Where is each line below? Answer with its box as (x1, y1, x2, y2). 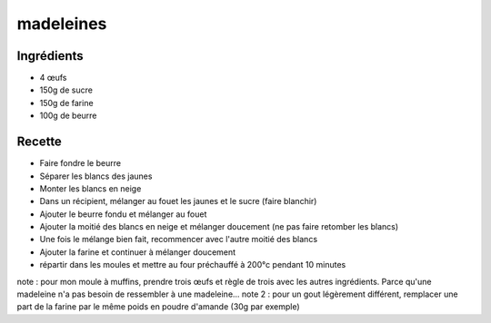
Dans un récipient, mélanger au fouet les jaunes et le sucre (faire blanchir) (39, 196, 317, 207)
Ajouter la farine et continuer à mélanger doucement (39, 246, 236, 258)
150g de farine (39, 97, 95, 108)
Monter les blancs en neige (39, 182, 142, 194)
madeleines (16, 14, 107, 34)
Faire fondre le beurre (39, 158, 122, 169)
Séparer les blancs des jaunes (39, 171, 153, 181)
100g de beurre (39, 110, 97, 122)
